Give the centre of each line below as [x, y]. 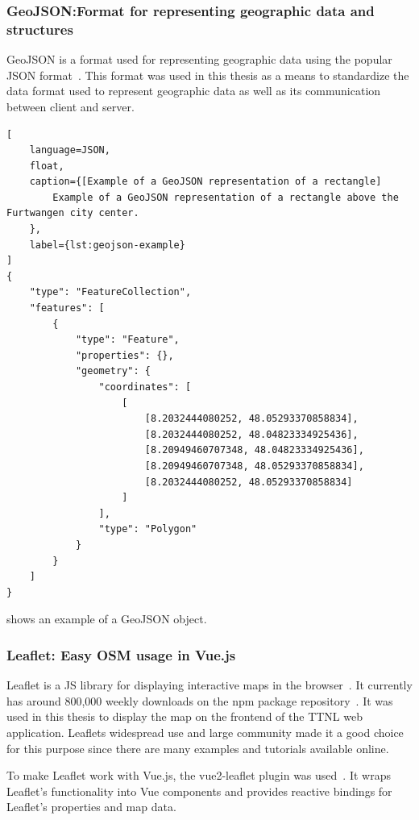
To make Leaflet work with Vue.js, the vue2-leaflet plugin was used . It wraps [199, 775]
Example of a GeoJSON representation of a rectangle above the [226, 197]
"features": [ [67, 308]
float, [47, 166]
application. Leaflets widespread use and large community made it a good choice [205, 732]
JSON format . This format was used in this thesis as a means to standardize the [208, 75]
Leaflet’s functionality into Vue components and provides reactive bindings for [199, 791]
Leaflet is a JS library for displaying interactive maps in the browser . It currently [209, 685]
